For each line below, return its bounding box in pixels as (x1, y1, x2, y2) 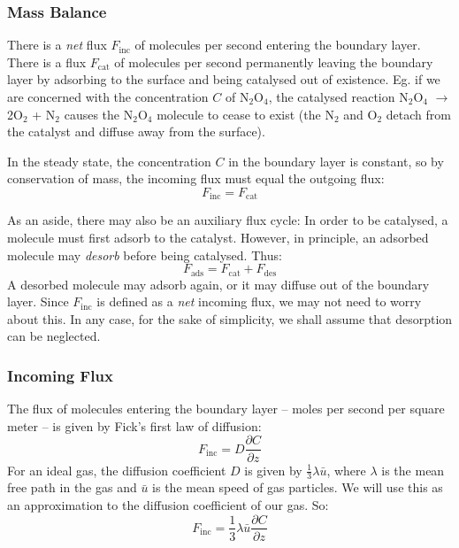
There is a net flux (7, 35, 107, 54)
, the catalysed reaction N (268, 88, 409, 105)
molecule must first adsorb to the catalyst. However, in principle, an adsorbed (7, 228, 429, 247)
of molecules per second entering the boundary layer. (134, 35, 421, 54)
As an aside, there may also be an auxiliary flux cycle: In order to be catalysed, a (7, 211, 448, 229)
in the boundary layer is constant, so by (228, 151, 444, 170)
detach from (386, 104, 451, 123)
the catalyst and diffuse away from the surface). (7, 122, 265, 141)
